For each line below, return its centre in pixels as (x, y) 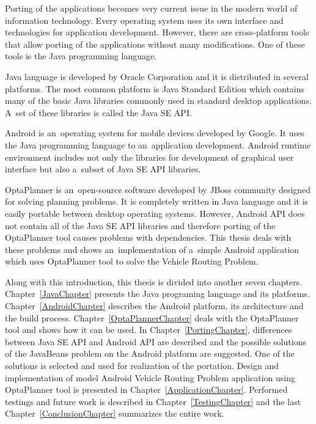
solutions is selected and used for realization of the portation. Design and (142, 366)
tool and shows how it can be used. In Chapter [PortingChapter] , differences (149, 330)
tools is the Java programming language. (81, 56)
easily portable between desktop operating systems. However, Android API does (155, 213)
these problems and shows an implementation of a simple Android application (152, 249)
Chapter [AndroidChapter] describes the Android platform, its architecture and (154, 306)
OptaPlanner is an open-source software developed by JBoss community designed (158, 189)
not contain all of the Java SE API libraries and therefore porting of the (140, 225)
